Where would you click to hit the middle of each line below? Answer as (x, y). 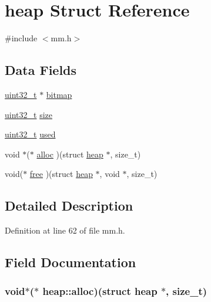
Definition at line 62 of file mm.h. (65, 230)
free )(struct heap (61, 174)
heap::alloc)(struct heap (100, 291)
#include (21, 38)
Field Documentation (71, 262)
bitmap (59, 94)
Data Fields (41, 70)
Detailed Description (69, 206)
